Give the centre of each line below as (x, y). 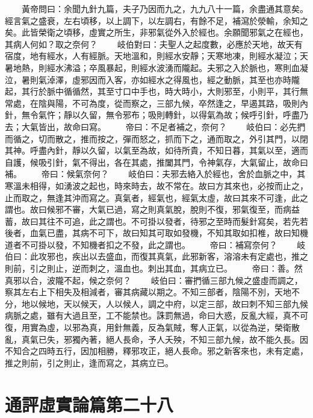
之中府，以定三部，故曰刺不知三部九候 (232, 303)
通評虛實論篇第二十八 (89, 404)
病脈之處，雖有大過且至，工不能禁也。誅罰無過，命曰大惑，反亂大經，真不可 (156, 315)
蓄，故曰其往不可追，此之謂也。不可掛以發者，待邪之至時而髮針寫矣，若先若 (156, 221)
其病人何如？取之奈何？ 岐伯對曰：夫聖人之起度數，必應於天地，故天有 (154, 44)
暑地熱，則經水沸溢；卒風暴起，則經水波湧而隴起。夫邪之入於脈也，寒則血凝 (156, 67)
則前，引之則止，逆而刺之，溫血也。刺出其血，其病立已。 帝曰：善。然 (154, 268)
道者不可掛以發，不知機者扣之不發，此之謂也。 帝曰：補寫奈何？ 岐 (155, 244)
